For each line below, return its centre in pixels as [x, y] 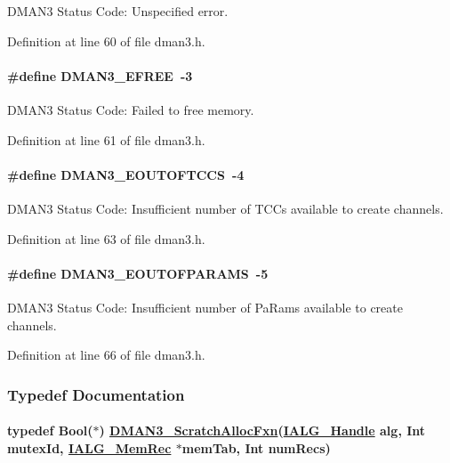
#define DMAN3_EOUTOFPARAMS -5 [138, 273]
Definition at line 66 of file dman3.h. [106, 355]
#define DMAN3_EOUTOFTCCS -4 [126, 174]
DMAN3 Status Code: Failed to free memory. [131, 109]
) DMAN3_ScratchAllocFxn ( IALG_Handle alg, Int [262, 431]
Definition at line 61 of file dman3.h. [106, 139]
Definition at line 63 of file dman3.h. [106, 238]
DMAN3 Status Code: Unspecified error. [118, 11]
